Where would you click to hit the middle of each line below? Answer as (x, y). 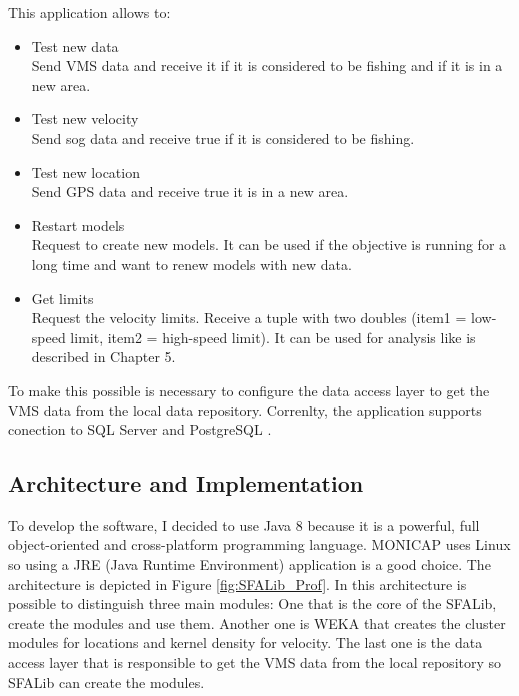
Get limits (62, 297)
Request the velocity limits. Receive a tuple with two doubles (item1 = (249, 317)
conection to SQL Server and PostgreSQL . (140, 429)
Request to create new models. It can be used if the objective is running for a (269, 244)
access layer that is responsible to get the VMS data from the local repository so (255, 662)
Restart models (78, 224)
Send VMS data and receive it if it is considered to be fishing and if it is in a (267, 65)
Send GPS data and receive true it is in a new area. (190, 191)
